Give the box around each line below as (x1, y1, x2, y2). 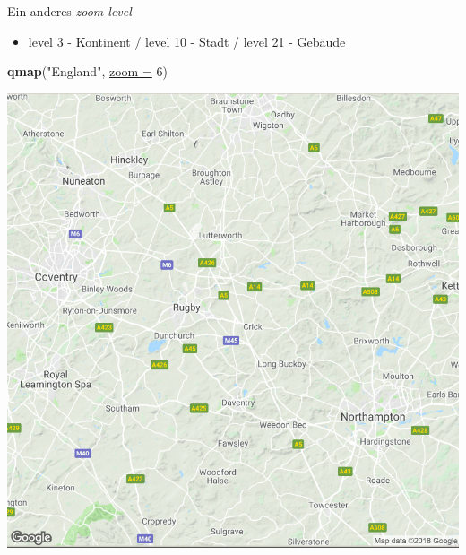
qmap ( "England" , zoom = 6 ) (7, 62, 168, 81)
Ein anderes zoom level (7, 2, 132, 20)
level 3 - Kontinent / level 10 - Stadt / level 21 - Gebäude (28, 31, 346, 50)
